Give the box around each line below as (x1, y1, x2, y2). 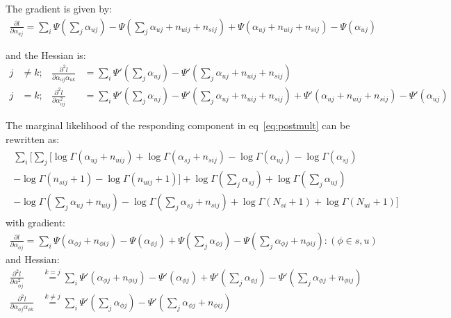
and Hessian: (6, 251, 60, 266)
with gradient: (6, 215, 66, 230)
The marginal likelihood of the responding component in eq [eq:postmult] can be (6, 118, 350, 133)
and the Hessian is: (6, 47, 86, 62)
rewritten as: (6, 131, 60, 146)
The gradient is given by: (6, 1, 112, 15)
